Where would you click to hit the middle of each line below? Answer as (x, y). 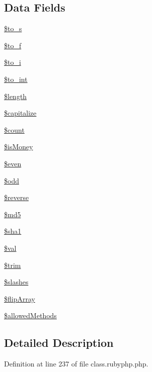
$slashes (16, 282)
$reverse (17, 197)
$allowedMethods (31, 315)
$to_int (16, 79)
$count (14, 129)
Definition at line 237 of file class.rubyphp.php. (76, 364)
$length (16, 96)
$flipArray (20, 298)
